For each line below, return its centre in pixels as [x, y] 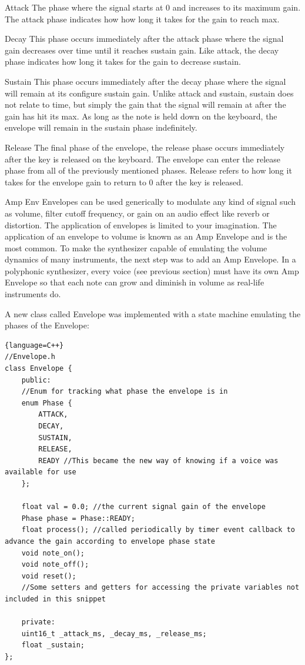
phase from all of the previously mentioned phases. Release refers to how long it [148, 170]
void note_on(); [53, 553]
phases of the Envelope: [47, 325]
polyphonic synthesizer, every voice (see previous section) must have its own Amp [152, 270]
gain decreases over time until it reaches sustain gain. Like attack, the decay [142, 50]
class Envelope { [38, 369]
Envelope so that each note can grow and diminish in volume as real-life [135, 282]
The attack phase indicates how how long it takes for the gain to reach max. [142, 19]
